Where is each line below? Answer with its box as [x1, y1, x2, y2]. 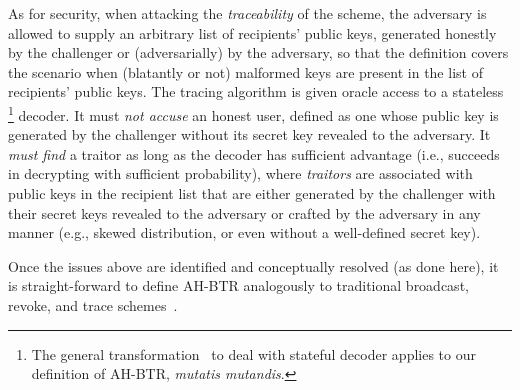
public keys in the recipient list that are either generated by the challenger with [8, 183, 496, 203]
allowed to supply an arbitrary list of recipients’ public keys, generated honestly [8, 22, 497, 43]
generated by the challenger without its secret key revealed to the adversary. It [8, 124, 491, 145]
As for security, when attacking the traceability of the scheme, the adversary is [8, 3, 487, 23]
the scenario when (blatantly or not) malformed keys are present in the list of [8, 61, 483, 82]
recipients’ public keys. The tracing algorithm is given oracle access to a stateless [8, 81, 504, 102]
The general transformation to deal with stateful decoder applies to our [31, 343, 476, 364]
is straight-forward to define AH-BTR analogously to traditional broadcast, [8, 275, 469, 296]
